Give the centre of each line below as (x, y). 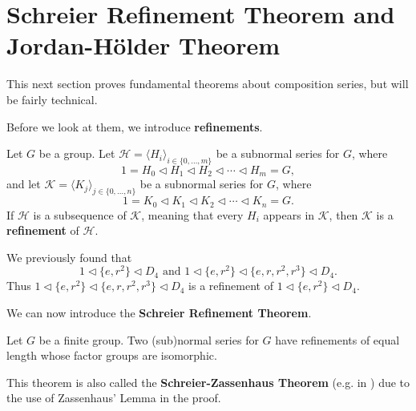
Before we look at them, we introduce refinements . (135, 126)
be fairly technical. (52, 99)
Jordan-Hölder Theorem (143, 45)
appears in (289, 214)
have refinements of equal (337, 339)
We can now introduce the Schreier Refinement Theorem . (159, 313)
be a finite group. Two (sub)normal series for (149, 339)
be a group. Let (77, 153)
